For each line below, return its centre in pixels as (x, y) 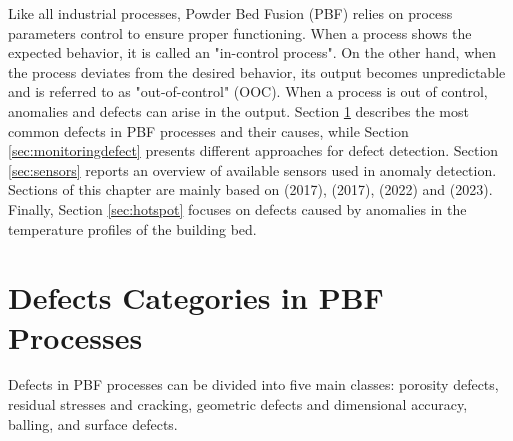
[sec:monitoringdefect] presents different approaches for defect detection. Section (253, 150)
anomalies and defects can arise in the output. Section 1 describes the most (238, 110)
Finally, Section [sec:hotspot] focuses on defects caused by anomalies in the (237, 208)
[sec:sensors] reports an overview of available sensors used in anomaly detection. (252, 169)
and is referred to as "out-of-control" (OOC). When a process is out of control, (248, 91)
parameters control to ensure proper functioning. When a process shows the (240, 32)
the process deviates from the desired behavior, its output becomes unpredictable (257, 71)
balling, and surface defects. (93, 423)
